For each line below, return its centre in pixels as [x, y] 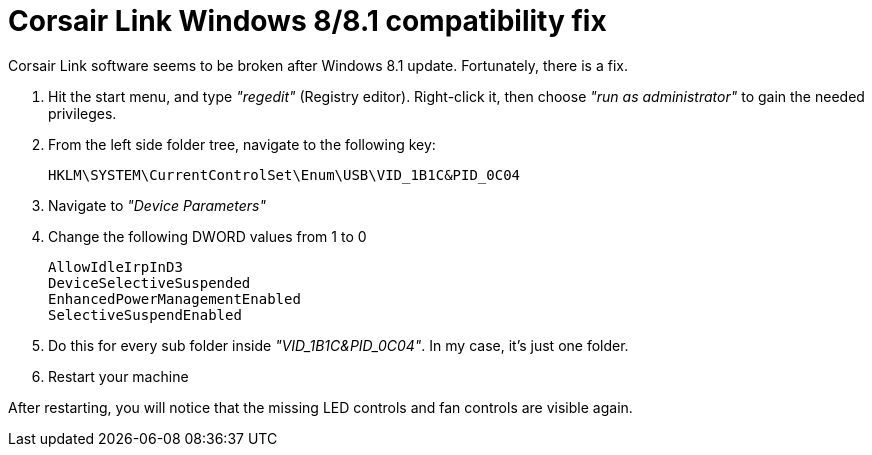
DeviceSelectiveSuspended [149, 282]
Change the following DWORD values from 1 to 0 [207, 236]
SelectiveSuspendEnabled [145, 314]
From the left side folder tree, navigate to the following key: [242, 144]
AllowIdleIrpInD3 [115, 266]
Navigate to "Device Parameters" [157, 205]
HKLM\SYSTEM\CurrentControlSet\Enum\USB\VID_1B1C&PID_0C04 [284, 174]
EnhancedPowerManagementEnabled [174, 298]
